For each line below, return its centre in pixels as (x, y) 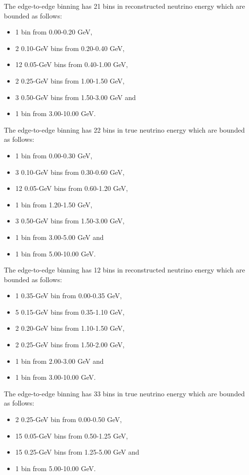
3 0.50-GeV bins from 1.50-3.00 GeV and (75, 97)
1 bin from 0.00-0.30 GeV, (54, 155)
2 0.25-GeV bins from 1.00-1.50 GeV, (70, 80)
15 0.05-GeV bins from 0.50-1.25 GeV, (72, 435)
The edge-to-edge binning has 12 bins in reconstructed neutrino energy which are (124, 270)
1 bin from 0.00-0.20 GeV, (54, 32)
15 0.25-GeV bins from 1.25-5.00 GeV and (77, 452)
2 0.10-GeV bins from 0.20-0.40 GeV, (70, 48)
